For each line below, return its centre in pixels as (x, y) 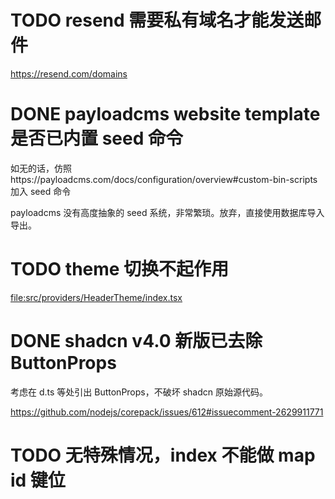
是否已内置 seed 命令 (96, 138)
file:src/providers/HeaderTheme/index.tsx (96, 297)
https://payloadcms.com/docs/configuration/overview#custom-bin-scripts (164, 179)
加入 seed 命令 (41, 191)
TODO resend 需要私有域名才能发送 (157, 20)
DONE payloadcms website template (165, 114)
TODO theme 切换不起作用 (120, 269)
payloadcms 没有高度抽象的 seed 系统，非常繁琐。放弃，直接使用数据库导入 (167, 212)
